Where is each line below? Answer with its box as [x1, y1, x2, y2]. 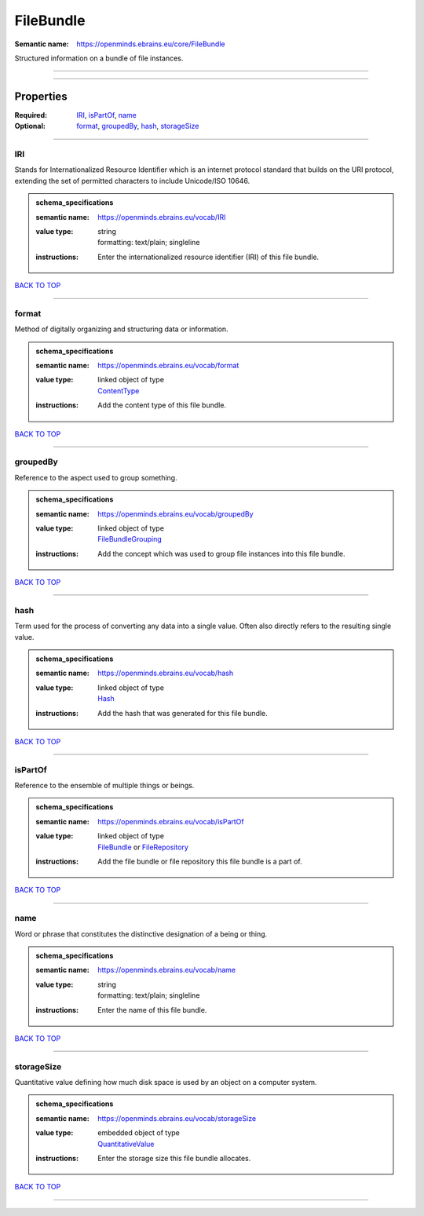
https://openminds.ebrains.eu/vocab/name [97, 966, 236, 975]
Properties [14, 89, 68, 103]
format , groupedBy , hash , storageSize [76, 122, 199, 131]
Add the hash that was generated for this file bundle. [97, 708, 269, 718]
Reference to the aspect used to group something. [14, 473, 177, 482]
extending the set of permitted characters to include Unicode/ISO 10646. [14, 176, 250, 185]
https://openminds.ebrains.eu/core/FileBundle [76, 39, 225, 49]
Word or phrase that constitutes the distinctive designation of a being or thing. [14, 929, 268, 938]
